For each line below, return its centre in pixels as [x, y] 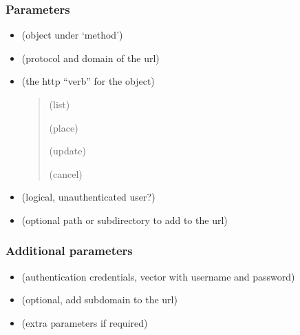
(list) [60, 104]
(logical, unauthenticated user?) [88, 197]
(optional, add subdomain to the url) [99, 300]
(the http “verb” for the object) [88, 81]
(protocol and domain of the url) [90, 58]
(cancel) [66, 173]
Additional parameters [69, 251]
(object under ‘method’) [72, 35]
